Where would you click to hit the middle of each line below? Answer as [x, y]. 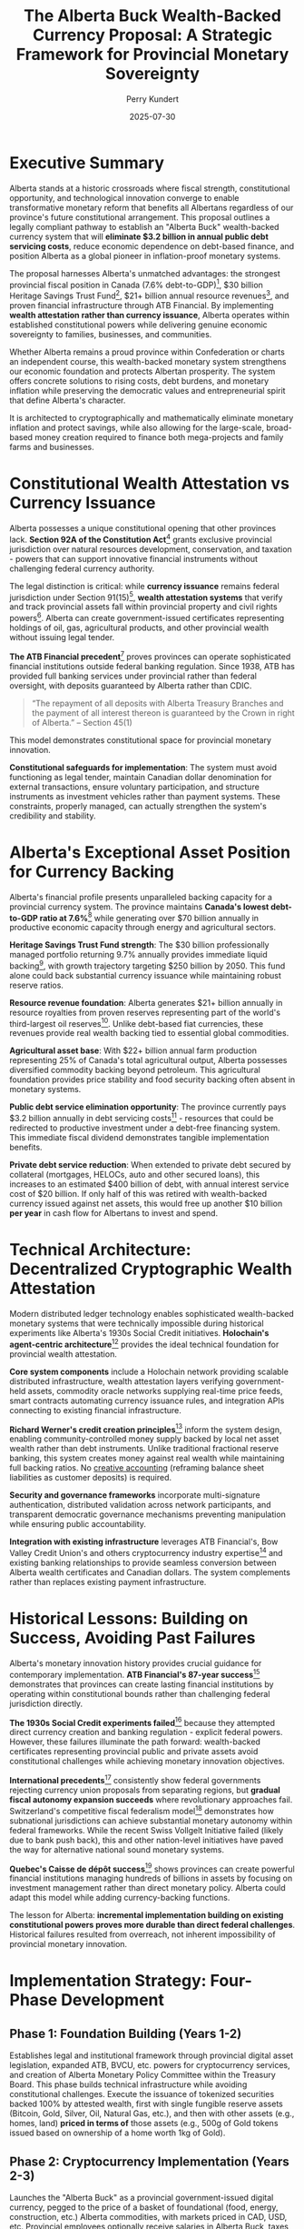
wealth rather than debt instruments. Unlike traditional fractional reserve [144, 1449]
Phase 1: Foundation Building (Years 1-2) [126, 2033]
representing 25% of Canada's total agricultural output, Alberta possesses [148, 1060]
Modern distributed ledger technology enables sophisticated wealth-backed [152, 1314]
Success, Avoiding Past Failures [132, 1638]
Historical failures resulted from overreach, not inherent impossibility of [142, 1934]
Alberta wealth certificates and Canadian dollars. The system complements [150, 1572]
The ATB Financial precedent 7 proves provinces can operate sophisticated [150, 656]
